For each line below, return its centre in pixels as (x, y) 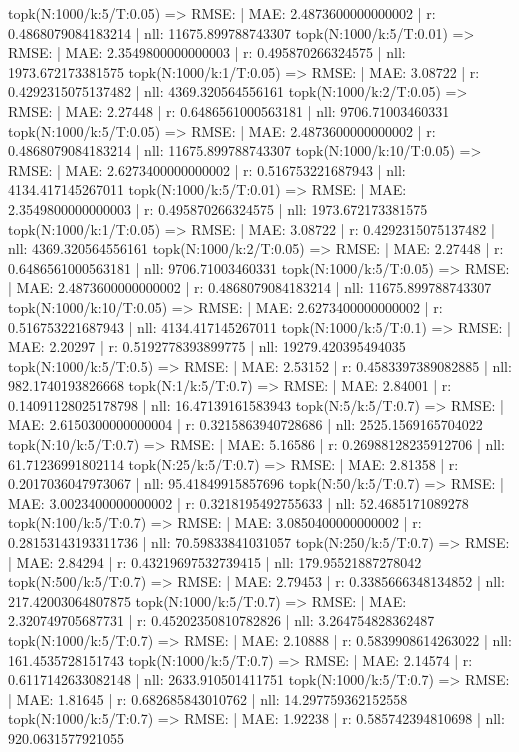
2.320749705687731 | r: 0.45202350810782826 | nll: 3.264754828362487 (221, 620)
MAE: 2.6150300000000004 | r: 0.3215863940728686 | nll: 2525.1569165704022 (245, 424)
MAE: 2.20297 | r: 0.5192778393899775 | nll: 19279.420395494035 (207, 346)
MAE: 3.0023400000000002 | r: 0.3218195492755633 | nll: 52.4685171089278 (238, 502)
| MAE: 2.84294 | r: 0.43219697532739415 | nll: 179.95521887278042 (215, 561)
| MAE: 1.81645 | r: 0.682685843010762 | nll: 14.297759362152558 (208, 698)
